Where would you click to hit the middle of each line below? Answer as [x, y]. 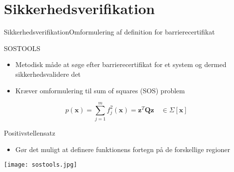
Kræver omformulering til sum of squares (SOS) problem [100, 90]
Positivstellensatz [30, 133]
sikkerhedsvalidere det [48, 74]
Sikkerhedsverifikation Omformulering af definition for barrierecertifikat [109, 32]
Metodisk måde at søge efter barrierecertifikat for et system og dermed [121, 64]
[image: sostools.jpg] [41, 165]
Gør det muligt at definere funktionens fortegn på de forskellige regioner [123, 149]
